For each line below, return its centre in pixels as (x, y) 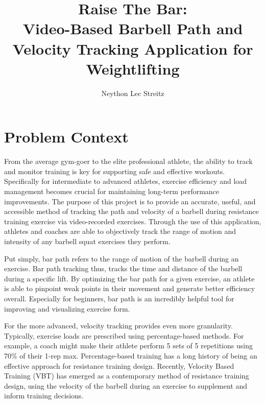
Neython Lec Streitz (133, 93)
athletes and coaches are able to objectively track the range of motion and (120, 231)
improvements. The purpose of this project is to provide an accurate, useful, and (130, 201)
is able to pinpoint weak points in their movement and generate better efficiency (130, 288)
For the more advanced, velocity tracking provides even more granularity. (118, 326)
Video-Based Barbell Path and (133, 28)
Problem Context (66, 137)
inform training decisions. (44, 396)
